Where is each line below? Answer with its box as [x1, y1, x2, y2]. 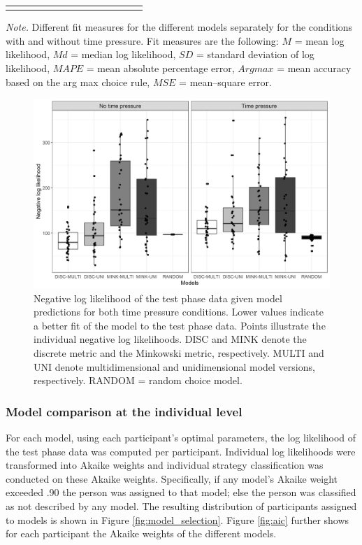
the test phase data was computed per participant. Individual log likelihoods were [6, 444, 356, 458]
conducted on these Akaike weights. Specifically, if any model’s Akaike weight [6, 471, 338, 486]
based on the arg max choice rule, [6, 74, 150, 89]
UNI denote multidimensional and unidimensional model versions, [34, 359, 315, 374]
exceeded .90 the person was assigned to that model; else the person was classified [6, 485, 356, 500]
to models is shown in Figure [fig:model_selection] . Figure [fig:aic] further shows [6, 512, 349, 527]
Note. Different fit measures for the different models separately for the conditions [6, 20, 353, 34]
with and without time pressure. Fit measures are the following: [6, 33, 279, 48]
